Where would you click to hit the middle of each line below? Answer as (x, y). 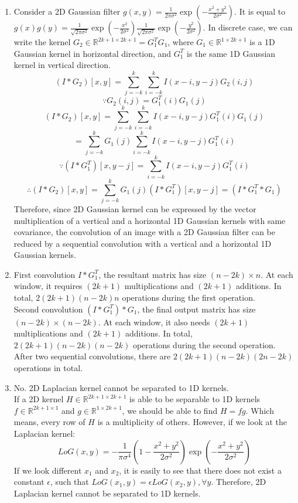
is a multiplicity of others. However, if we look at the (192, 422)
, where (181, 42)
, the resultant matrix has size (153, 274)
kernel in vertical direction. (62, 65)
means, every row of (49, 422)
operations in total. (48, 368)
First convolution (44, 274)
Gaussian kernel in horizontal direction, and (93, 53)
